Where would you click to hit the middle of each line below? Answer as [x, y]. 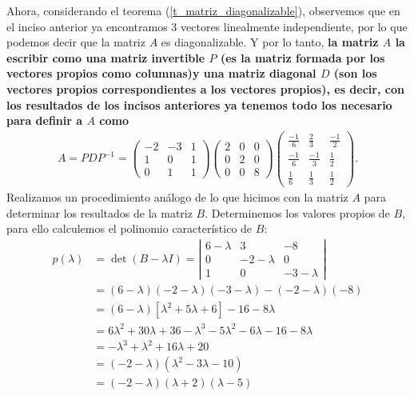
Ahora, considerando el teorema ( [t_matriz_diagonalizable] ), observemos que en [203, 10]
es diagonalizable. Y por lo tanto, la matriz [270, 42]
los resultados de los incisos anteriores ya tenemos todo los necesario [199, 104]
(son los [355, 73]
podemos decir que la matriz [76, 42]
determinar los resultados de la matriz [100, 212]
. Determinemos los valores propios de [297, 212]
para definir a [45, 120]
